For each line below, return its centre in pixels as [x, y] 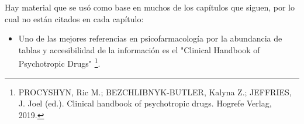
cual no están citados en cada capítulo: [74, 18]
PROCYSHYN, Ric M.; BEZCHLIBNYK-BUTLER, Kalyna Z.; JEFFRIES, [155, 92]
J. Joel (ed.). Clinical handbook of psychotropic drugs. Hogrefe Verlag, [145, 103]
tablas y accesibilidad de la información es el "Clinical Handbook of [139, 49]
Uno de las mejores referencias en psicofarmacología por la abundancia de [150, 38]
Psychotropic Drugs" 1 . [59, 63]
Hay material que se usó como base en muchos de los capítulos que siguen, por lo [150, 7]
